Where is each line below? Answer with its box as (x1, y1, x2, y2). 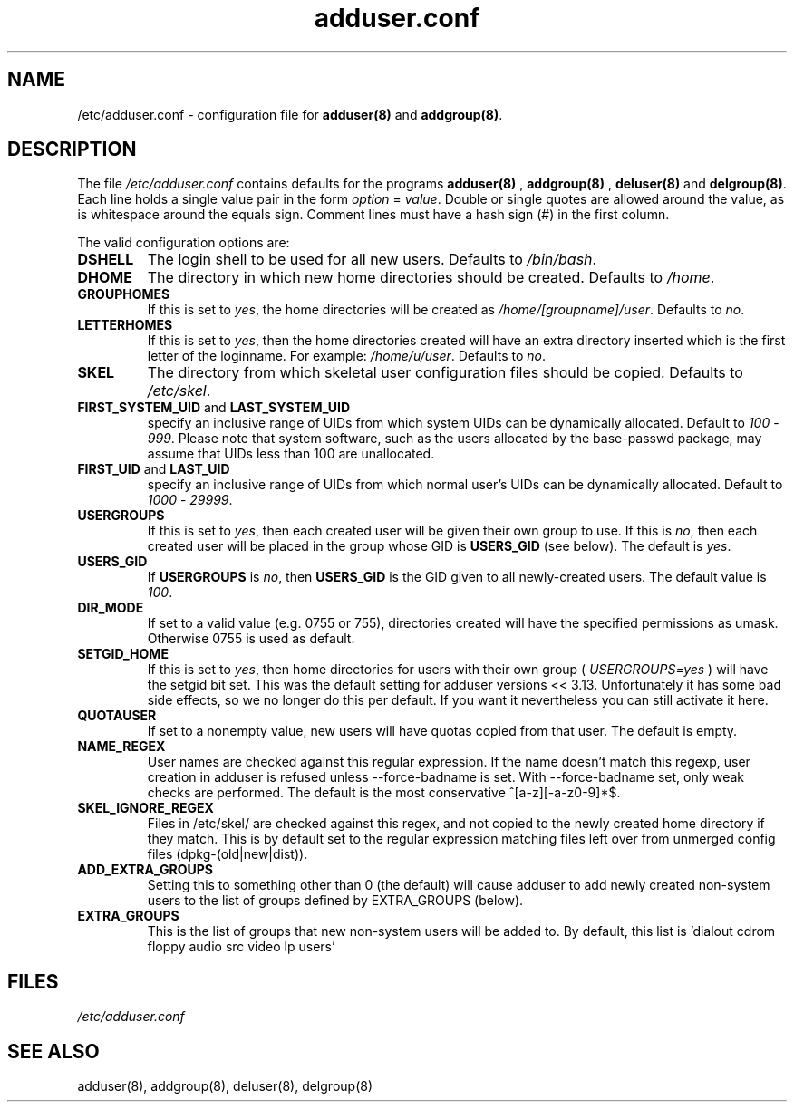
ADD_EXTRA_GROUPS (77, 862, 214, 878)
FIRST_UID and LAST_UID (77, 461, 230, 477)
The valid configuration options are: (77, 235, 290, 251)
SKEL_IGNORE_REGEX (77, 800, 214, 816)
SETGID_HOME (77, 646, 169, 662)
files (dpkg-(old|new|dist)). (147, 846, 308, 863)
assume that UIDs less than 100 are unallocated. (147, 446, 435, 462)
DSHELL (77, 250, 134, 269)
